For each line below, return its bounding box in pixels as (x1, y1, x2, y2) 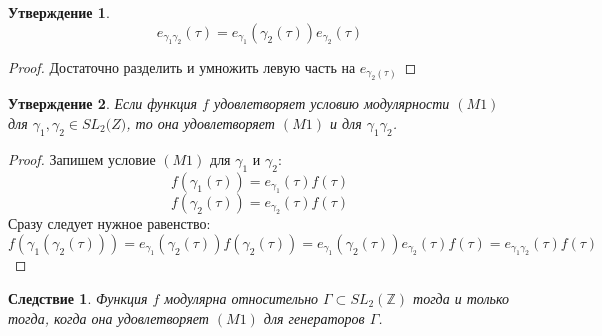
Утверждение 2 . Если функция (8, 93, 198, 114)
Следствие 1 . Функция (8, 288, 148, 308)
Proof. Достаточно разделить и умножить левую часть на (8, 57, 356, 77)
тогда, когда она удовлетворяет (8, 307, 209, 328)
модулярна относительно (164, 288, 319, 308)
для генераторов (263, 307, 365, 328)
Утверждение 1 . (8, 2, 110, 22)
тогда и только (413, 288, 509, 308)
